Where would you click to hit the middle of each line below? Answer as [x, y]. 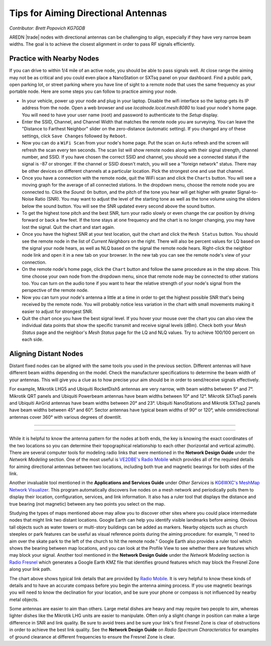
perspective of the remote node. [55, 290]
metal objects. [24, 599]
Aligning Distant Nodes [46, 354]
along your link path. [31, 569]
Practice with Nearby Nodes [54, 58]
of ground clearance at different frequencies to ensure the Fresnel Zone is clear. [92, 636]
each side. [33, 340]
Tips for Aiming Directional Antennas [88, 13]
